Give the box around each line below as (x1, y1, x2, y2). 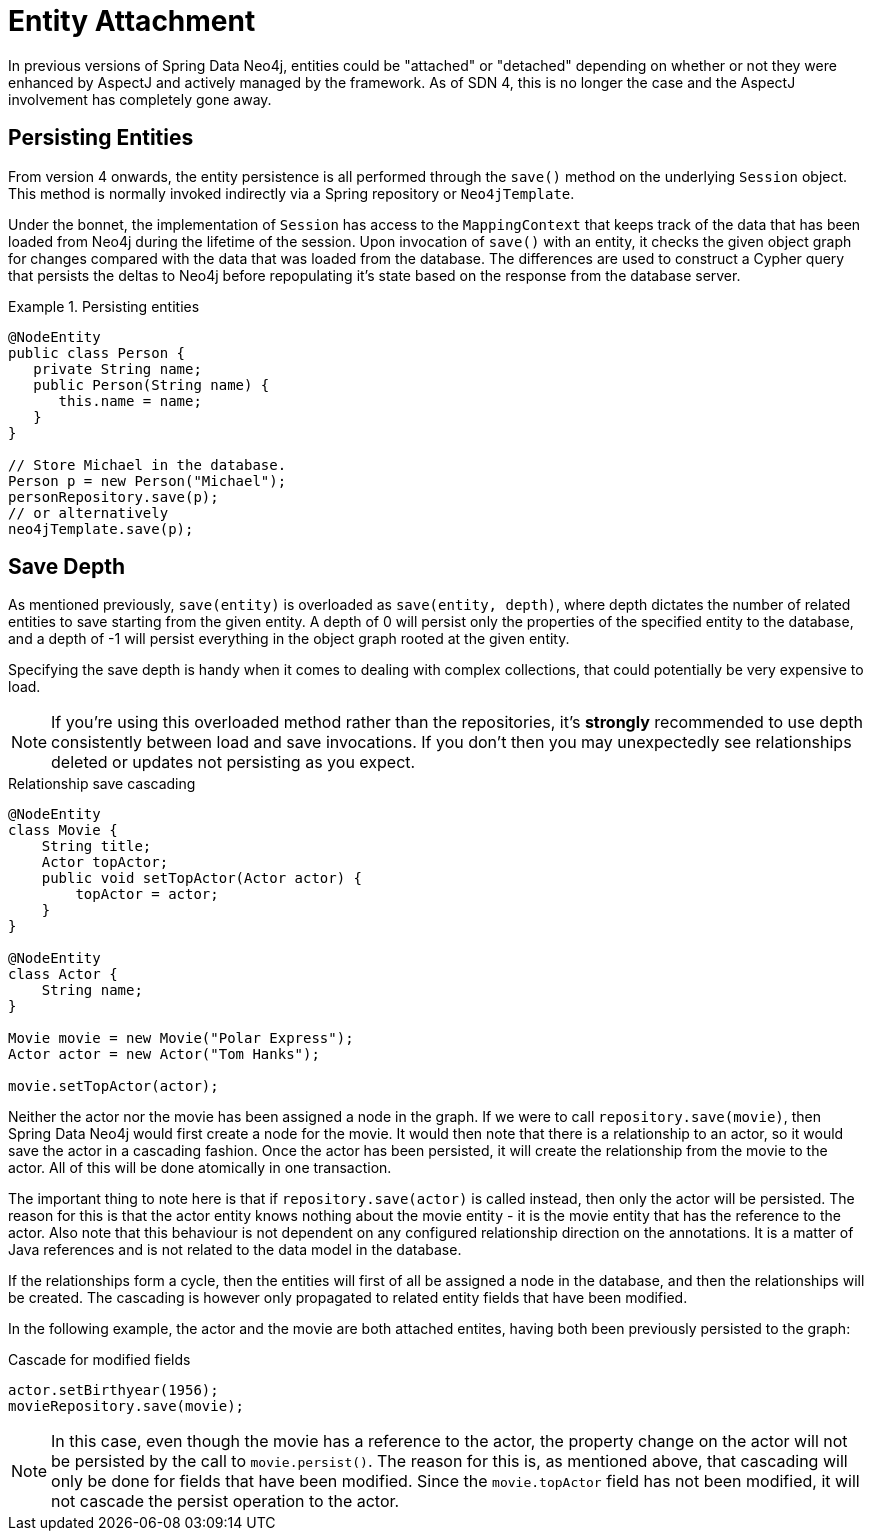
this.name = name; (58, 392, 202, 409)
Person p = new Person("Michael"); (8, 472, 287, 489)
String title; (41, 838, 152, 855)
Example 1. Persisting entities (8, 297, 200, 315)
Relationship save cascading (8, 775, 196, 793)
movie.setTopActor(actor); (8, 1078, 219, 1095)
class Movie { (8, 822, 118, 839)
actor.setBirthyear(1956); (8, 1382, 219, 1399)
